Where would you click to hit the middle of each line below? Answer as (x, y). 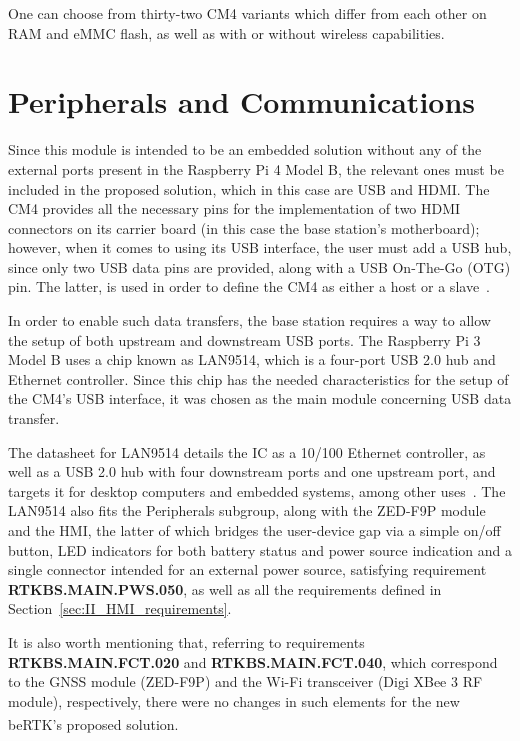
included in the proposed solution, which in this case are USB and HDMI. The (249, 188)
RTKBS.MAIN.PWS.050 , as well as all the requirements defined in (225, 588)
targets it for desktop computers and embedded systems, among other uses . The (257, 490)
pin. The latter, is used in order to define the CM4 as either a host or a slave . (249, 286)
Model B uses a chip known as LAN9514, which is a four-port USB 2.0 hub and (252, 359)
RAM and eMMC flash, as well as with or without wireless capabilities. (226, 32)
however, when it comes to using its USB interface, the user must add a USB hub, (260, 247)
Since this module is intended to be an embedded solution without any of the (245, 149)
